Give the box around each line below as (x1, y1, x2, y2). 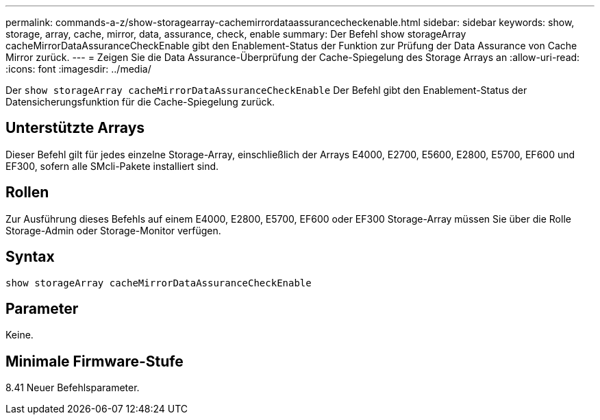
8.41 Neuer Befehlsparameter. (5, 382, 140, 394)
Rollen (5, 184, 49, 201)
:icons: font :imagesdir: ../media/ (5, 63, 151, 75)
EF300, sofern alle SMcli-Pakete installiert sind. (5, 160, 219, 172)
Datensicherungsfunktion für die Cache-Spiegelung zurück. (5, 96, 275, 108)
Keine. (5, 329, 34, 341)
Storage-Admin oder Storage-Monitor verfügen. (5, 224, 221, 236)
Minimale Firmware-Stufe (5, 352, 184, 370)
